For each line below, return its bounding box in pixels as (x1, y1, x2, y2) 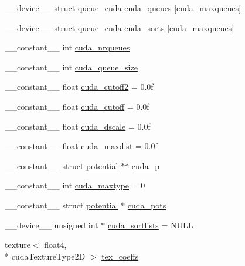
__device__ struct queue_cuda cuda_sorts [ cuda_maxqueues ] (5, 21, 234, 33)
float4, (44, 238, 67, 251)
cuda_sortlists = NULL (107, 218, 193, 231)
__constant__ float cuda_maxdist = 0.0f (5, 140, 158, 152)
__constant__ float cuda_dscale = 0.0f (5, 120, 151, 132)
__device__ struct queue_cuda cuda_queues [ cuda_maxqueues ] (5, 2, 241, 14)
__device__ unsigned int (5, 218, 98, 231)
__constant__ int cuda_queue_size (5, 60, 138, 73)
